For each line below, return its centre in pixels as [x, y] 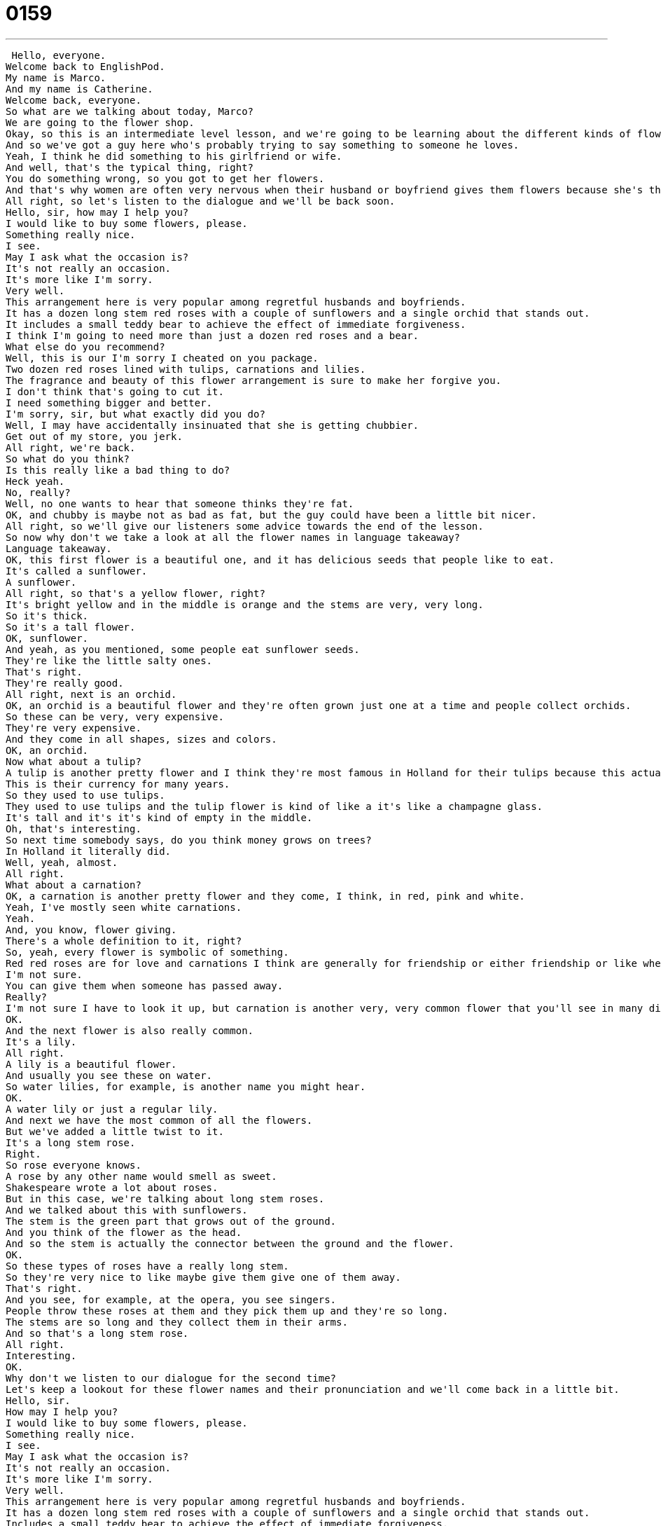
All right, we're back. [71, 447]
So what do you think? [68, 459]
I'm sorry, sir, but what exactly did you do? [135, 414]
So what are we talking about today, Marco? [130, 111]
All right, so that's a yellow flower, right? [135, 593]
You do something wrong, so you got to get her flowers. [165, 178]
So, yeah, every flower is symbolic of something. [147, 952]
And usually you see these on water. [109, 1075]
